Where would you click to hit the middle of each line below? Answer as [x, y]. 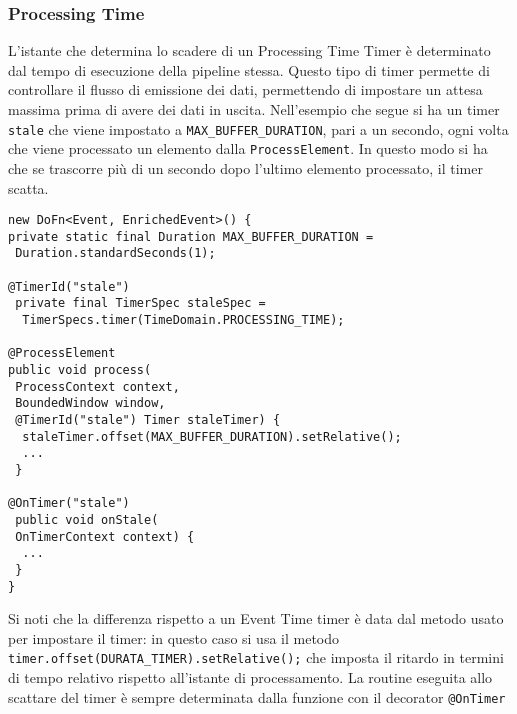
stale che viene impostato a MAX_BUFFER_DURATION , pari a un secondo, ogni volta [258, 128]
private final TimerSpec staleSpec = [140, 303]
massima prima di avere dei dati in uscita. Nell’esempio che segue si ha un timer [254, 109]
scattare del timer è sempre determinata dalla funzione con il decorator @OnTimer [257, 696]
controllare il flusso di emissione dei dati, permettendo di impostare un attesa [245, 89]
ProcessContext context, [97, 386]
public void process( [80, 370]
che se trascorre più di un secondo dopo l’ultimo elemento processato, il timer [245, 167]
